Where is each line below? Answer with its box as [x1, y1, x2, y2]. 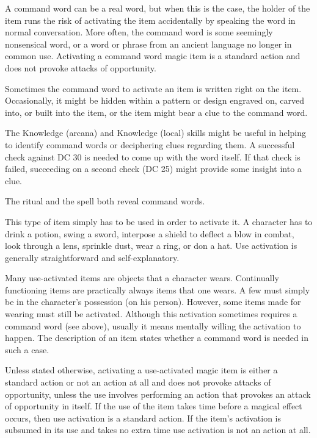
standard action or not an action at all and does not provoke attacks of [5, 376, 271, 389]
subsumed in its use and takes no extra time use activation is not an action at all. [5, 423, 311, 436]
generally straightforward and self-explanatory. [5, 251, 180, 264]
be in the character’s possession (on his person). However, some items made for [5, 295, 301, 308]
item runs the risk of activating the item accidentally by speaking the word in [5, 13, 296, 26]
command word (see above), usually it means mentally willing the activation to [5, 319, 301, 332]
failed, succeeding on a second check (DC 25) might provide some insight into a [5, 162, 302, 175]
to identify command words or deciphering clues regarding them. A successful [5, 138, 295, 151]
